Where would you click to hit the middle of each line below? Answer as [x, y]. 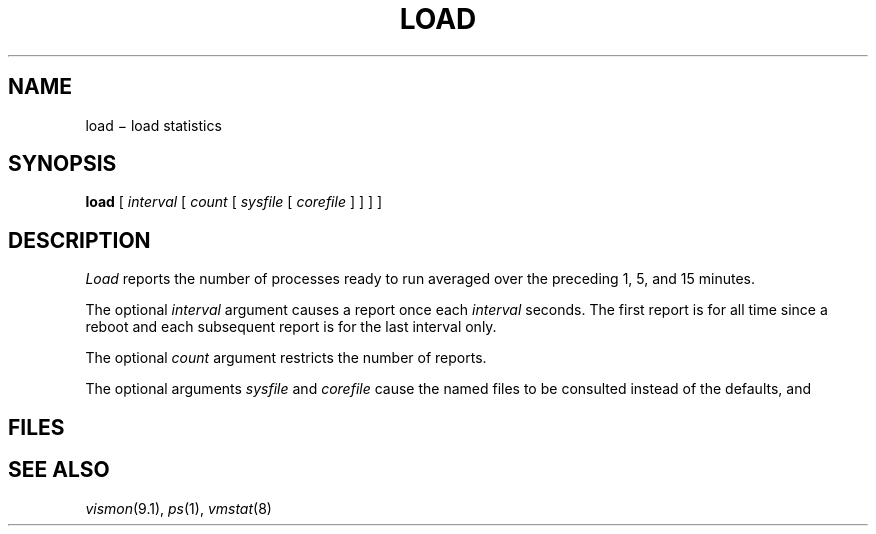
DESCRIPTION [79, 240]
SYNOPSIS [62, 164]
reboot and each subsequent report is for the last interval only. [291, 327]
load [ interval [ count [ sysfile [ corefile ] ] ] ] [234, 202]
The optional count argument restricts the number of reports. [286, 358]
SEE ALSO [59, 470]
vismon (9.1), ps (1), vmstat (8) [178, 508]
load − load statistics [153, 125]
